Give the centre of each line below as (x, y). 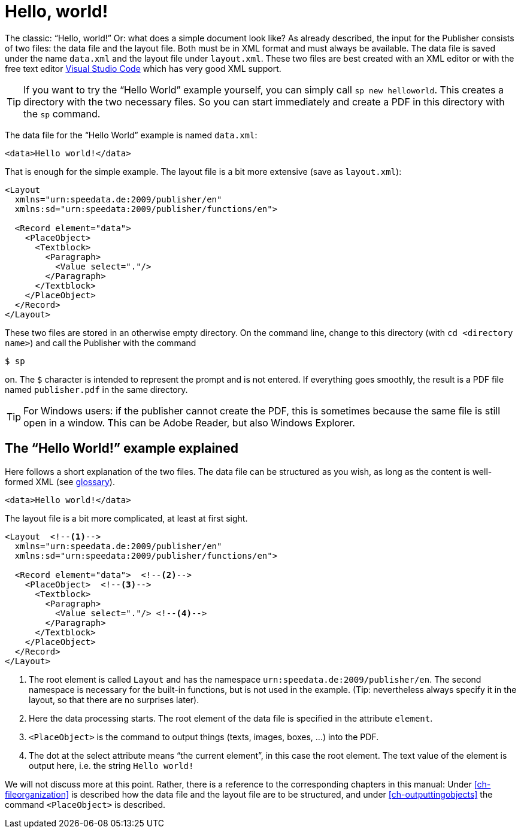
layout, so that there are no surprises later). (114, 699)
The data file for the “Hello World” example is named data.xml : (131, 135)
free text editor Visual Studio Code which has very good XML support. (143, 68)
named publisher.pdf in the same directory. (96, 389)
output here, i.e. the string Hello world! (111, 765)
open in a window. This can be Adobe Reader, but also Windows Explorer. (189, 422)
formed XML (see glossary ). (60, 481)
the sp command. (62, 113)
